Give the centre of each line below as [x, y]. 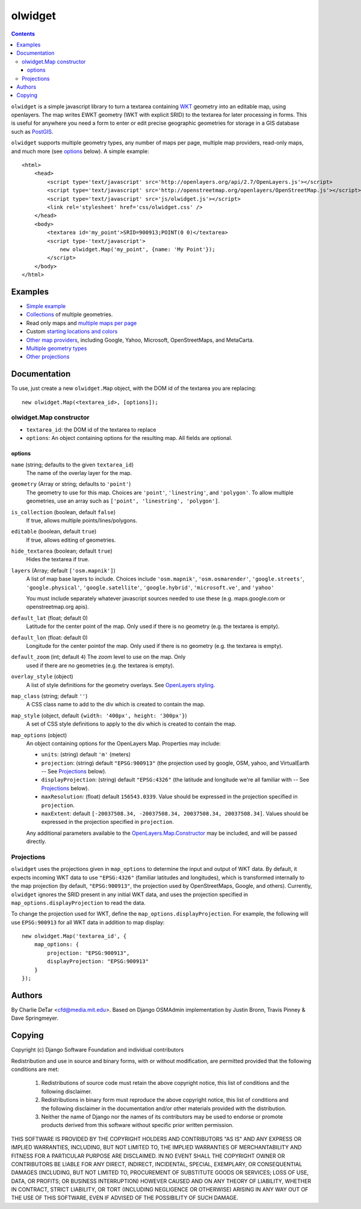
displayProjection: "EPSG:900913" [98, 962]
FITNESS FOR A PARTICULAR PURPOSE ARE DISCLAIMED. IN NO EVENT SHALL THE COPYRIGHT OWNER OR [148, 1156]
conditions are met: [35, 1069]
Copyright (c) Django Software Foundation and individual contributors [97, 1050]
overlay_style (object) [42, 677]
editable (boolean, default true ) [54, 532]
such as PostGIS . [32, 131]
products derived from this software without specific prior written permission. [137, 1125]
